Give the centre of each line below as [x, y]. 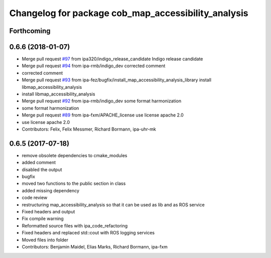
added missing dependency [51, 190]
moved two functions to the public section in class [74, 184]
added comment [39, 163]
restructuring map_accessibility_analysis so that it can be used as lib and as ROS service [113, 205]
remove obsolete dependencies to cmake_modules [75, 155]
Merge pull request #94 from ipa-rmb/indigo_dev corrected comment [94, 66]
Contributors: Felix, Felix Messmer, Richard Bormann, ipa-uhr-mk [89, 129]
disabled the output [42, 169]
